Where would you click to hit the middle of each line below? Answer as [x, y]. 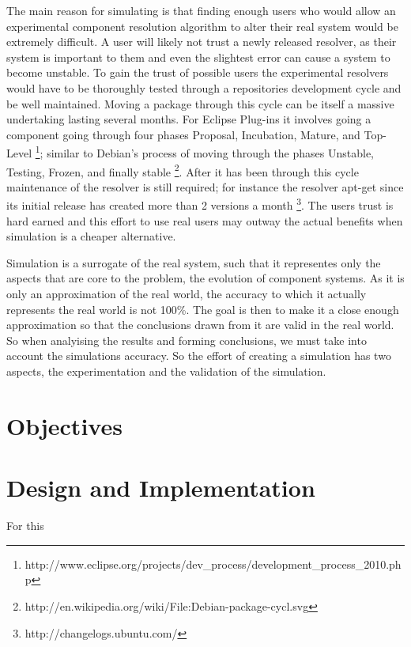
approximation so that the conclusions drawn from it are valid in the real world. [200, 325]
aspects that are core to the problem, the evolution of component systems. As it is [205, 278]
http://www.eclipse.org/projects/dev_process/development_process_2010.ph [213, 564]
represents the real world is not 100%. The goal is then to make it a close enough [203, 309]
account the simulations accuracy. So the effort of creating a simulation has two [199, 356]
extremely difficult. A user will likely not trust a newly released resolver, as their [202, 42]
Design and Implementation [161, 488]
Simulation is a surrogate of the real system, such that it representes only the [194, 262]
